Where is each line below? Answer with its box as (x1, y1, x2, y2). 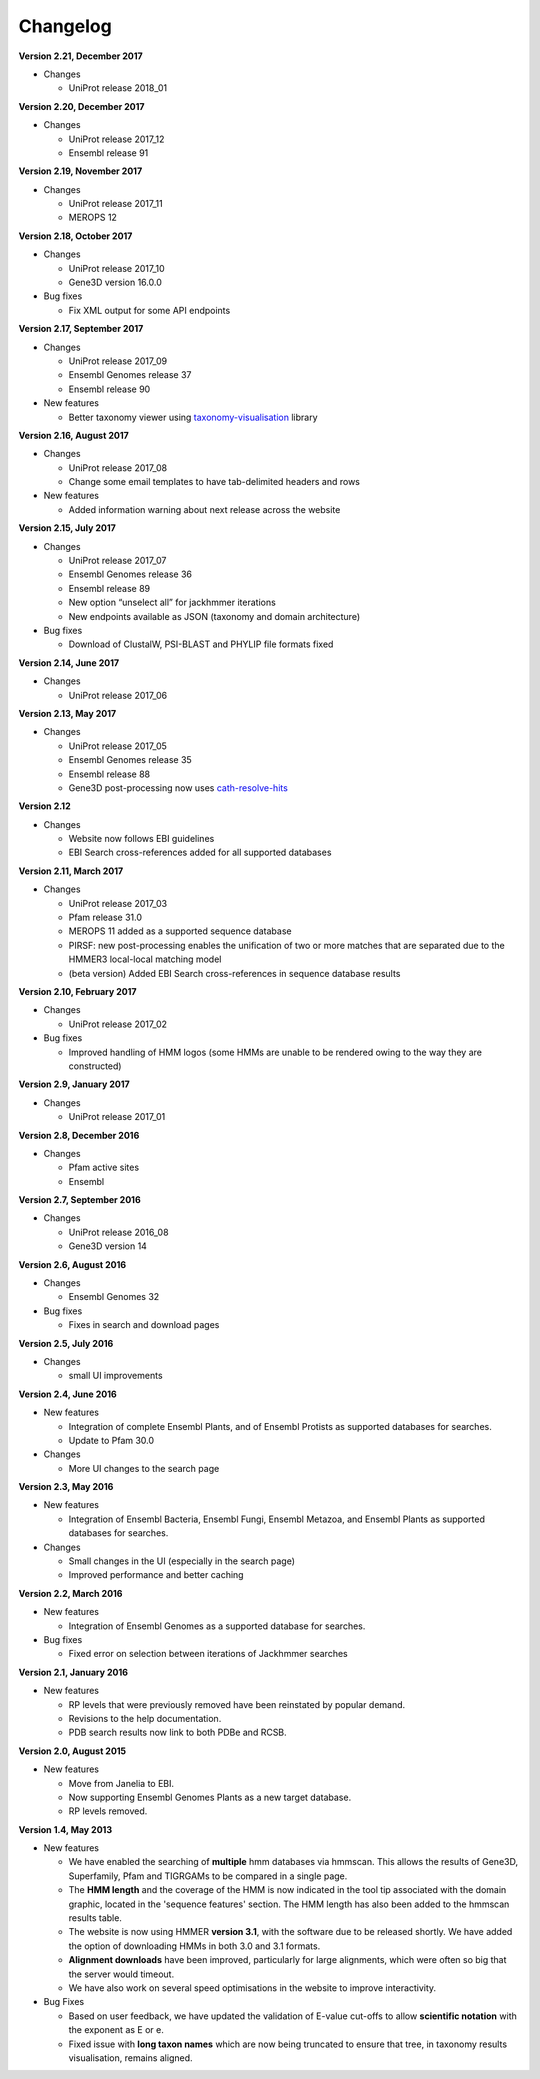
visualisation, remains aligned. (68, 2051, 194, 2064)
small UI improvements (68, 1370, 164, 1382)
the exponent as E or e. (68, 2024, 164, 2036)
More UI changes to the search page (68, 1462, 220, 1474)
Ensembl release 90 (68, 383, 151, 395)
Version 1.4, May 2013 (18, 1823, 113, 1835)
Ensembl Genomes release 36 (68, 568, 192, 580)
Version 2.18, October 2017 (18, 230, 133, 242)
